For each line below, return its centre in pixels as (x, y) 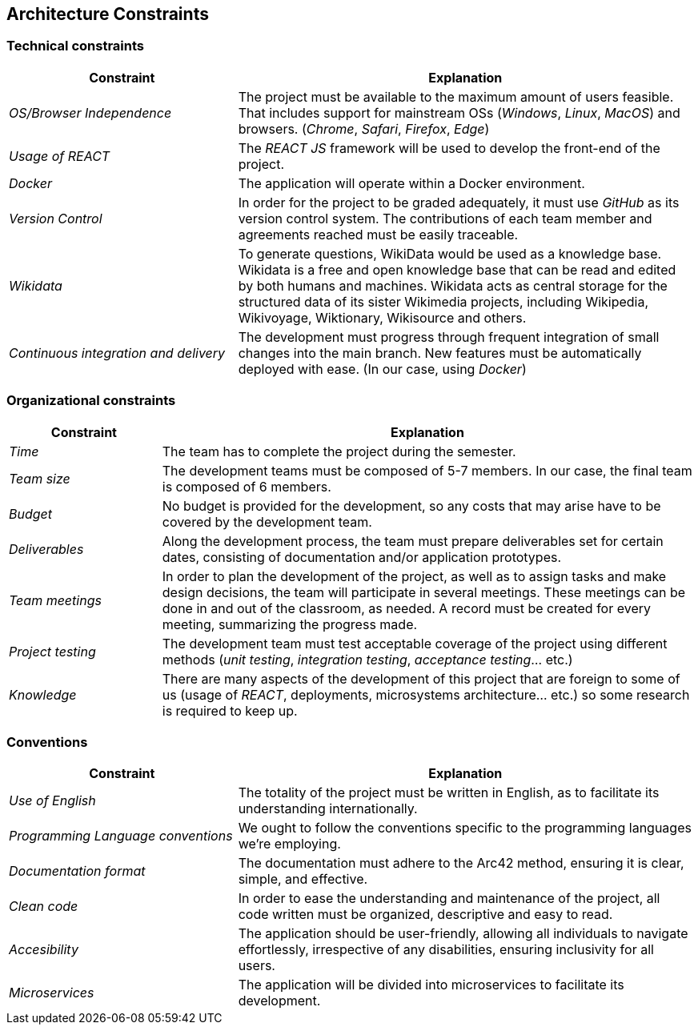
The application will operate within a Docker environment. (411, 183)
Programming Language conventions (121, 836)
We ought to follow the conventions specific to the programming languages (465, 828)
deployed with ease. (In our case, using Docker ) (382, 369)
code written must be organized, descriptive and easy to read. (425, 915)
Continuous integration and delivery (117, 353)
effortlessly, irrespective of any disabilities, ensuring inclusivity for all (446, 950)
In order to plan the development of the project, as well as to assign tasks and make (414, 576)
